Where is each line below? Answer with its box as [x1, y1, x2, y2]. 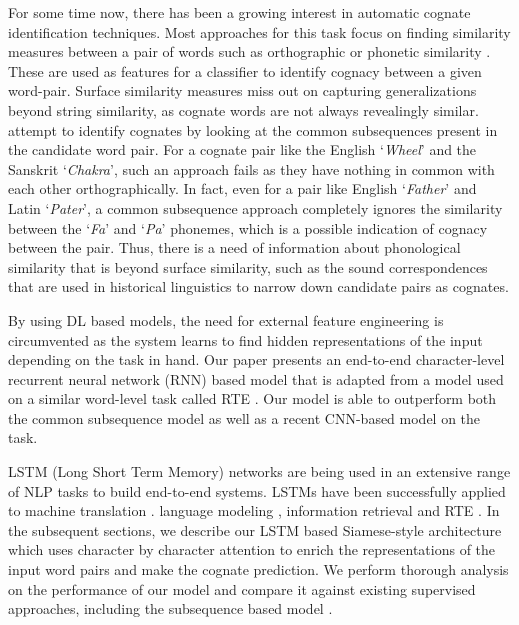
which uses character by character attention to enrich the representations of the [8, 539, 496, 560]
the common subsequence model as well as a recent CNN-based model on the [8, 407, 481, 428]
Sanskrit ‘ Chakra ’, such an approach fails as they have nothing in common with [8, 158, 495, 179]
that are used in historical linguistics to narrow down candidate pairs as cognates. [8, 276, 509, 297]
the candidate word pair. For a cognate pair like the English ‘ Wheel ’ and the [8, 139, 477, 160]
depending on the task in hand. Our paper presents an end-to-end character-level [8, 349, 505, 370]
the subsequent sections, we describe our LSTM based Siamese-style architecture [8, 519, 502, 540]
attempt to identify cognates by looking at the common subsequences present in [8, 119, 498, 140]
